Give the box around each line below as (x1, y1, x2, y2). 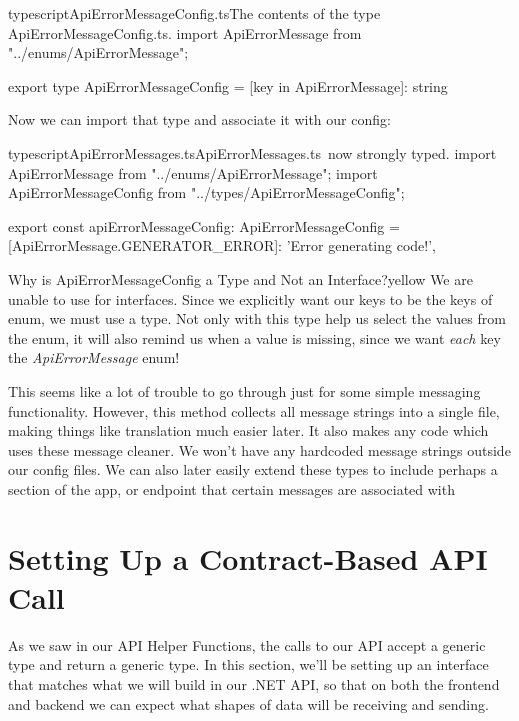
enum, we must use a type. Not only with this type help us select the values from (8, 308, 506, 329)
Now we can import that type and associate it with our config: (8, 109, 391, 130)
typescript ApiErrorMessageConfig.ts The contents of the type (8, 3, 381, 23)
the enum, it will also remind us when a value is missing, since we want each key (8, 327, 501, 348)
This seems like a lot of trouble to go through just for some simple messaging (8, 380, 481, 401)
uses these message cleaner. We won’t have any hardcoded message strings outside (8, 439, 511, 460)
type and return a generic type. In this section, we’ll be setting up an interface (8, 654, 489, 675)
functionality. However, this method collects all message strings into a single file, (8, 400, 500, 421)
